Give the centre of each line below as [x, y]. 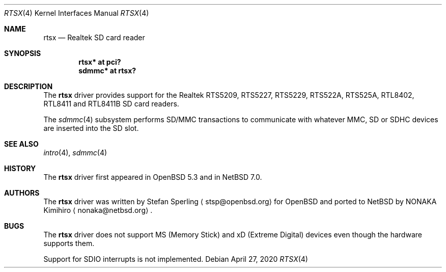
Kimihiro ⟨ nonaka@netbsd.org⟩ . [98, 210]
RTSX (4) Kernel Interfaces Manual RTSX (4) [77, 13]
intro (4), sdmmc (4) [75, 153]
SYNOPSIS [23, 53]
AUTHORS [22, 193]
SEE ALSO [21, 144]
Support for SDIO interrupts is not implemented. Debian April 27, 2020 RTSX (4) [176, 259]
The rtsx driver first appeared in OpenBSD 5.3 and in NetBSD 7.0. [153, 177]
